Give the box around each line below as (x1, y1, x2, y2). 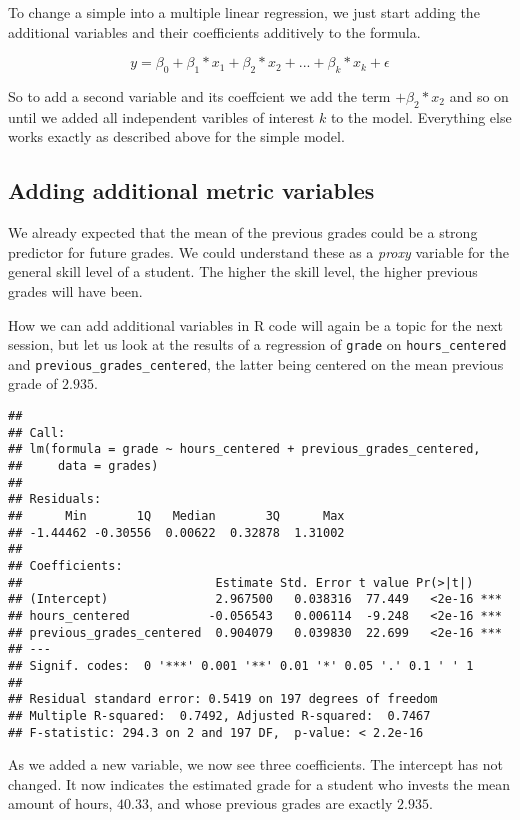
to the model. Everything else (330, 106, 512, 127)
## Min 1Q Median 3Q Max (8, 508, 345, 523)
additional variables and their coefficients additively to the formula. (8, 21, 421, 42)
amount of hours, (8, 793, 113, 814)
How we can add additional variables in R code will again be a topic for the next (8, 314, 504, 335)
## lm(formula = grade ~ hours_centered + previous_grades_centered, (8, 442, 481, 457)
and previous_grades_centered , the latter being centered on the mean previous (8, 353, 504, 374)
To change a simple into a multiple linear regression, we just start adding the (8, 2, 480, 22)
